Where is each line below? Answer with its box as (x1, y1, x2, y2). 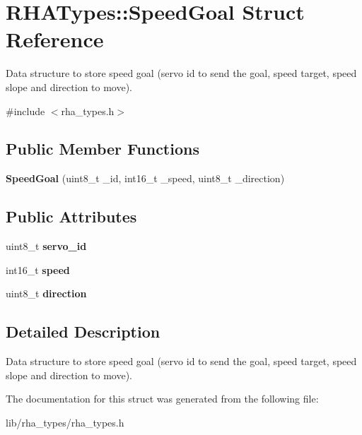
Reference (6, 25, 104, 54)
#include (6, 103, 45, 118)
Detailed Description (6, 321, 160, 342)
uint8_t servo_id (6, 239, 87, 254)
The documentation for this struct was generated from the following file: (6, 391, 319, 406)
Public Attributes (6, 205, 137, 227)
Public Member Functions (6, 138, 199, 160)
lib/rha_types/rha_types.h (6, 415, 124, 429)
